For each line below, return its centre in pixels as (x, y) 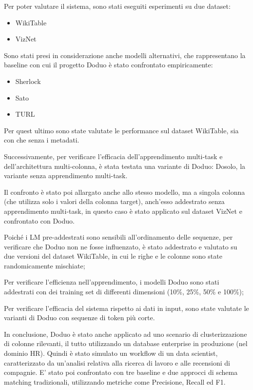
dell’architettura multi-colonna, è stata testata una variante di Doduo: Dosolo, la (125, 166)
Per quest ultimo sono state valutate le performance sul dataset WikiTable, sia (121, 130)
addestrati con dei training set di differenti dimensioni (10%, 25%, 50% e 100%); (124, 292)
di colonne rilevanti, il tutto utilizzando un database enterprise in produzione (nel (126, 343)
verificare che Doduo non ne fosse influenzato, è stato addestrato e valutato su (121, 246)
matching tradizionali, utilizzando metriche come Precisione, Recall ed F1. (115, 381)
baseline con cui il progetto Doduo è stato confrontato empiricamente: (108, 65)
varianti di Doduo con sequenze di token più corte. (79, 318)
